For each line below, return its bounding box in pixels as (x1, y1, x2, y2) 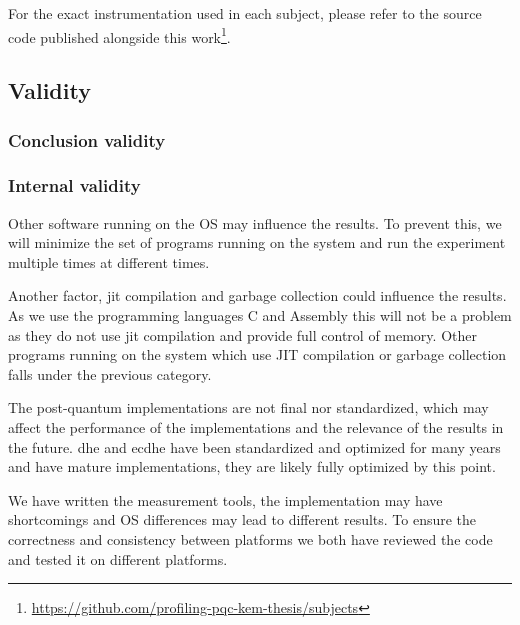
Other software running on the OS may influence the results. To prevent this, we (8, 212, 502, 233)
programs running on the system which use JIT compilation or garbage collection (8, 344, 507, 365)
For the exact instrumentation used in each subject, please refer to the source (8, 3, 482, 23)
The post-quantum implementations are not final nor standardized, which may (8, 397, 489, 418)
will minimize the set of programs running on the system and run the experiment (8, 232, 506, 253)
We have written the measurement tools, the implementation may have (8, 489, 443, 510)
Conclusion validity (8, 127, 166, 152)
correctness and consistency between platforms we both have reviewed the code (8, 529, 493, 549)
